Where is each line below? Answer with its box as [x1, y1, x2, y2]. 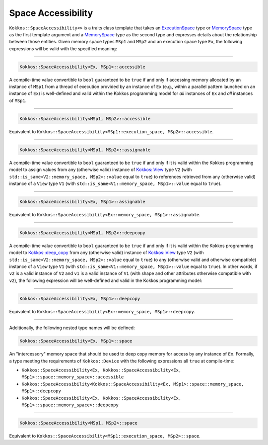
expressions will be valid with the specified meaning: [9, 45, 117, 52]
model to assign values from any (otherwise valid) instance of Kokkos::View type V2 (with [9, 167, 192, 173]
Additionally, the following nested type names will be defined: [9, 325, 135, 331]
